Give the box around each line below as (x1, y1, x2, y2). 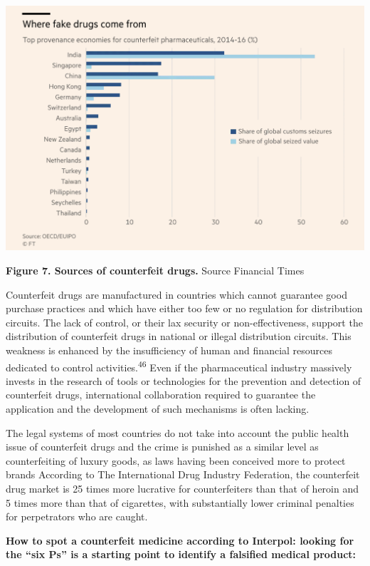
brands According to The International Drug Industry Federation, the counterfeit (6, 467, 360, 482)
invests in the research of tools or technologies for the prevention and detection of (6, 373, 361, 388)
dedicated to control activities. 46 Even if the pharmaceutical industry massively (6, 357, 352, 374)
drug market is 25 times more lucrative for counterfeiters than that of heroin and (6, 480, 359, 495)
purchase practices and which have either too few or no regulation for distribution (6, 301, 363, 316)
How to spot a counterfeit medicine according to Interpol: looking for (6, 532, 354, 547)
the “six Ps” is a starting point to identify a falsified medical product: (6, 547, 356, 562)
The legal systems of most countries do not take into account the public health (6, 425, 349, 440)
